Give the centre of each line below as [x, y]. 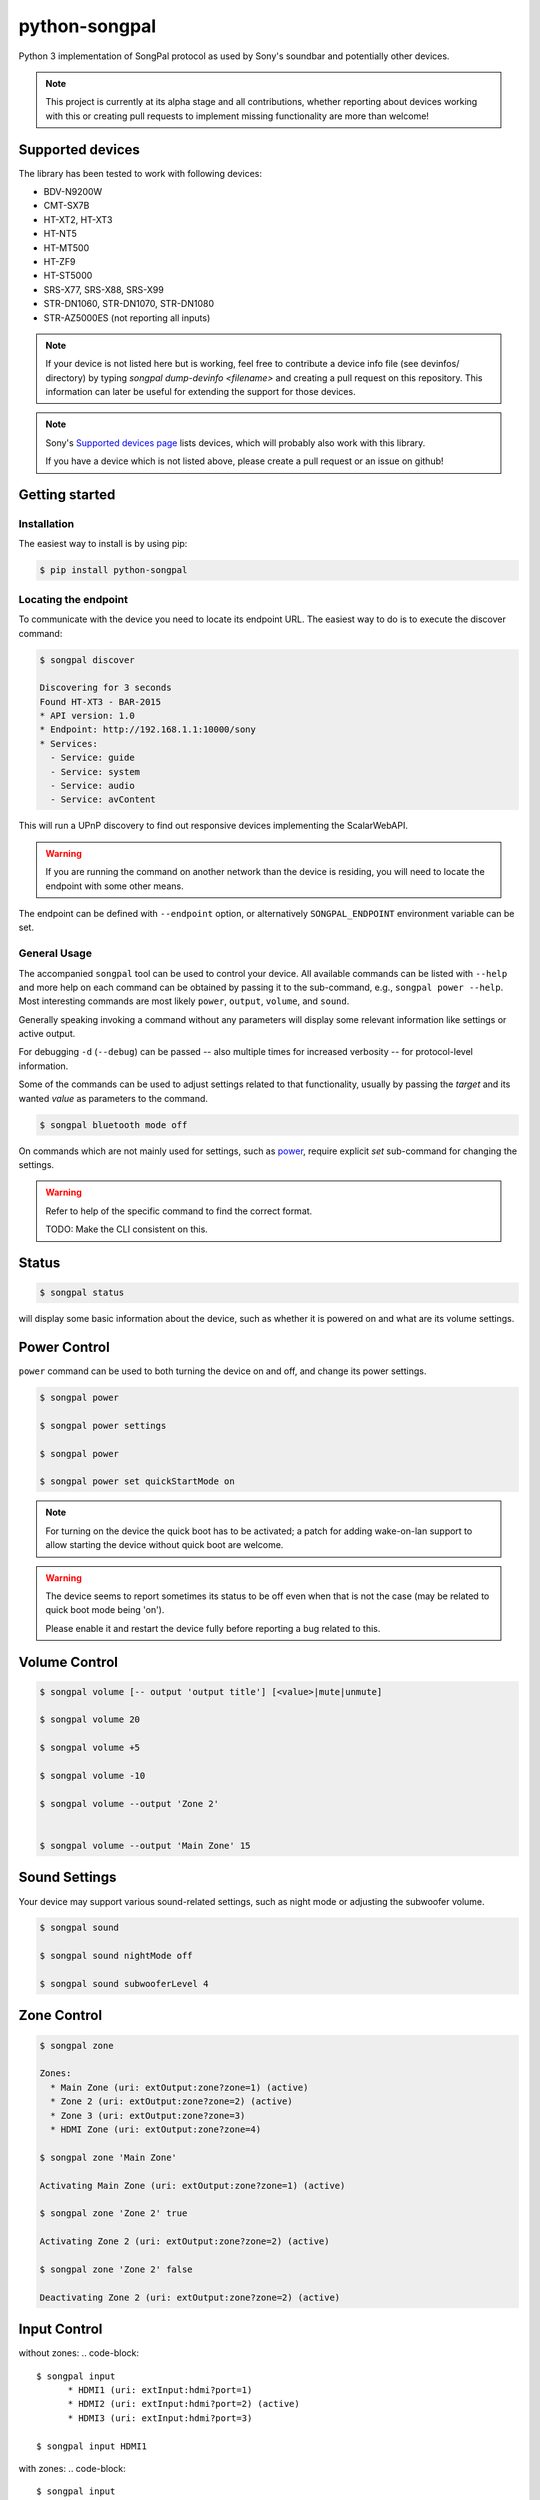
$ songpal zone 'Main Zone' [108, 2157]
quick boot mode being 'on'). [105, 1610]
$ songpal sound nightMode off [116, 1956]
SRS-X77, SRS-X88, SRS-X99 [103, 289]
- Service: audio [92, 786]
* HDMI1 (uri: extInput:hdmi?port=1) [160, 2389]
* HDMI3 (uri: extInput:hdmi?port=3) [160, 2418]
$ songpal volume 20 [89, 1719]
